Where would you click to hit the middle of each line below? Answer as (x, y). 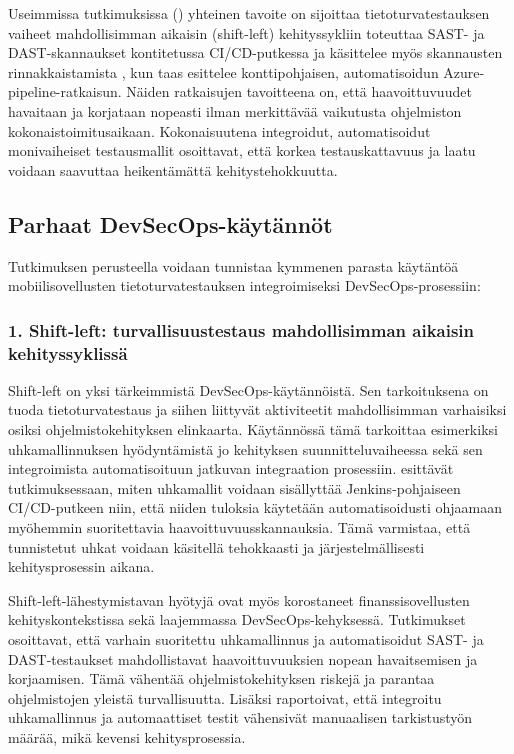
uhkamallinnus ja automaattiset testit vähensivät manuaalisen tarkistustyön (240, 717)
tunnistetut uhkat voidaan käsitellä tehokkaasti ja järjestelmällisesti (216, 546)
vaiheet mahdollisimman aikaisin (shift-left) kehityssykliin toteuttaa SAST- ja (246, 32)
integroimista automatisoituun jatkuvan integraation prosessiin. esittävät (231, 468)
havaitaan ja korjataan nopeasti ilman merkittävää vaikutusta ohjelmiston (235, 110)
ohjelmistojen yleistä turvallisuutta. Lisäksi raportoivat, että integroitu (225, 697)
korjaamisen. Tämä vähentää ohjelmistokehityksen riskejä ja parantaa (221, 678)
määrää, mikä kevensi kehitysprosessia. (127, 736)
